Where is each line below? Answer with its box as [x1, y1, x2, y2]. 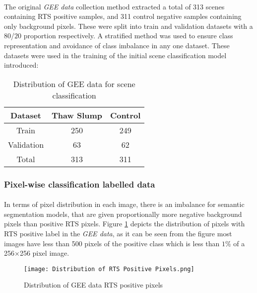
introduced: [4, 60, 39, 70]
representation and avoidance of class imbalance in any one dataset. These [4, 40, 230, 50]
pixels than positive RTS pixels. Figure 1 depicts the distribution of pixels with [4, 218, 245, 229]
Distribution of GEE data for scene [13, 78, 135, 90]
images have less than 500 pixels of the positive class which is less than [4, 238, 220, 248]
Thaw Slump [52, 109, 103, 121]
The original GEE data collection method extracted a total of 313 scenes [4, 1, 225, 11]
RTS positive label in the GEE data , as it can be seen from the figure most [4, 228, 232, 238]
